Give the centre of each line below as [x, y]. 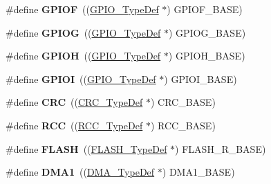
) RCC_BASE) [183, 125]
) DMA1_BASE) [198, 172]
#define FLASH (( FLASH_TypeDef [86, 148]
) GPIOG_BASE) [207, 32]
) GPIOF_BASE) [205, 9]
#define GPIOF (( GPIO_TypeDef [82, 9]
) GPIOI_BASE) [200, 79]
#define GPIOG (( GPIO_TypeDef [83, 32]
